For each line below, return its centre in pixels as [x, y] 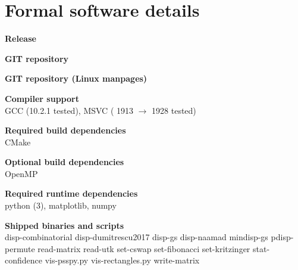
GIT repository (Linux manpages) [76, 78]
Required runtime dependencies [71, 193]
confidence [23, 260]
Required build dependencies [65, 130]
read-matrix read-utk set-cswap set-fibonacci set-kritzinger [144, 248]
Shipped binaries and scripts [65, 225]
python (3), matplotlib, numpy [61, 205]
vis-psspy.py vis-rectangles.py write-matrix [122, 260]
